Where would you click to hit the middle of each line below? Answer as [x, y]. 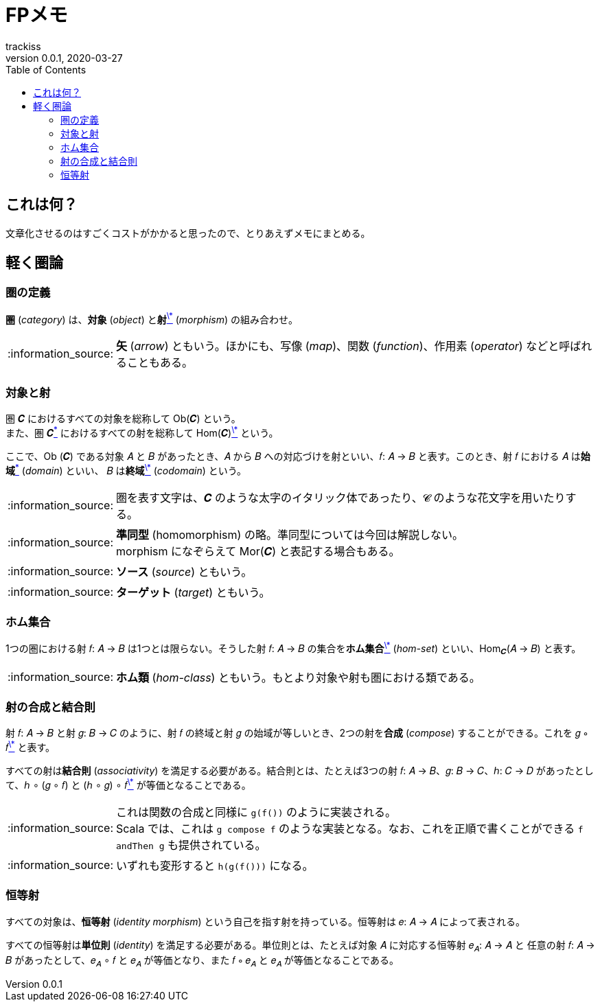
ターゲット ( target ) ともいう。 [193, 592]
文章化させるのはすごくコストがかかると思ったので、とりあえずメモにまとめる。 [188, 233]
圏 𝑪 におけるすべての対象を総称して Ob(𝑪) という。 [123, 419]
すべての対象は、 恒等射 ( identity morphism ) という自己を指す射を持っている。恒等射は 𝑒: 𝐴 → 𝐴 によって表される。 [265, 921]
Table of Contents [46, 69]
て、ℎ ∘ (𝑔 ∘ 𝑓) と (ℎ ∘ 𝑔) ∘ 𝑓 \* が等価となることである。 [128, 784]
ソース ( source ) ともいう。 [184, 571]
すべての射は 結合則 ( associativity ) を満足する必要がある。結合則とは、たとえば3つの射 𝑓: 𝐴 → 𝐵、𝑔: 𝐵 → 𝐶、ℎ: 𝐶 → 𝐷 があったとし [300, 771]
